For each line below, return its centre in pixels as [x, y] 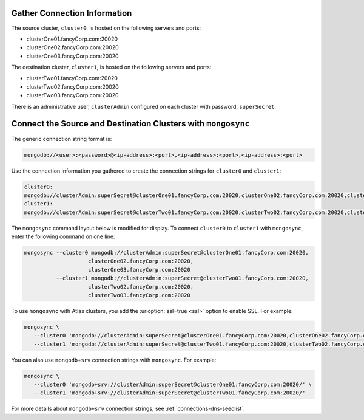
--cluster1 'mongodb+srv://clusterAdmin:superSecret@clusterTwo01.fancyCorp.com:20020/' [170, 393]
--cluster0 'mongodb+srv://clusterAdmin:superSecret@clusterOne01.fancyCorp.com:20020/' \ [173, 385]
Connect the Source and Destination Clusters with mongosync [130, 124]
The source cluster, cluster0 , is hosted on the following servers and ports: [106, 28]
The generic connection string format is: [62, 139]
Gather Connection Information [72, 13]
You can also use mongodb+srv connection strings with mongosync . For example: [114, 360]
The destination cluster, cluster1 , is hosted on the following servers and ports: [111, 67]
